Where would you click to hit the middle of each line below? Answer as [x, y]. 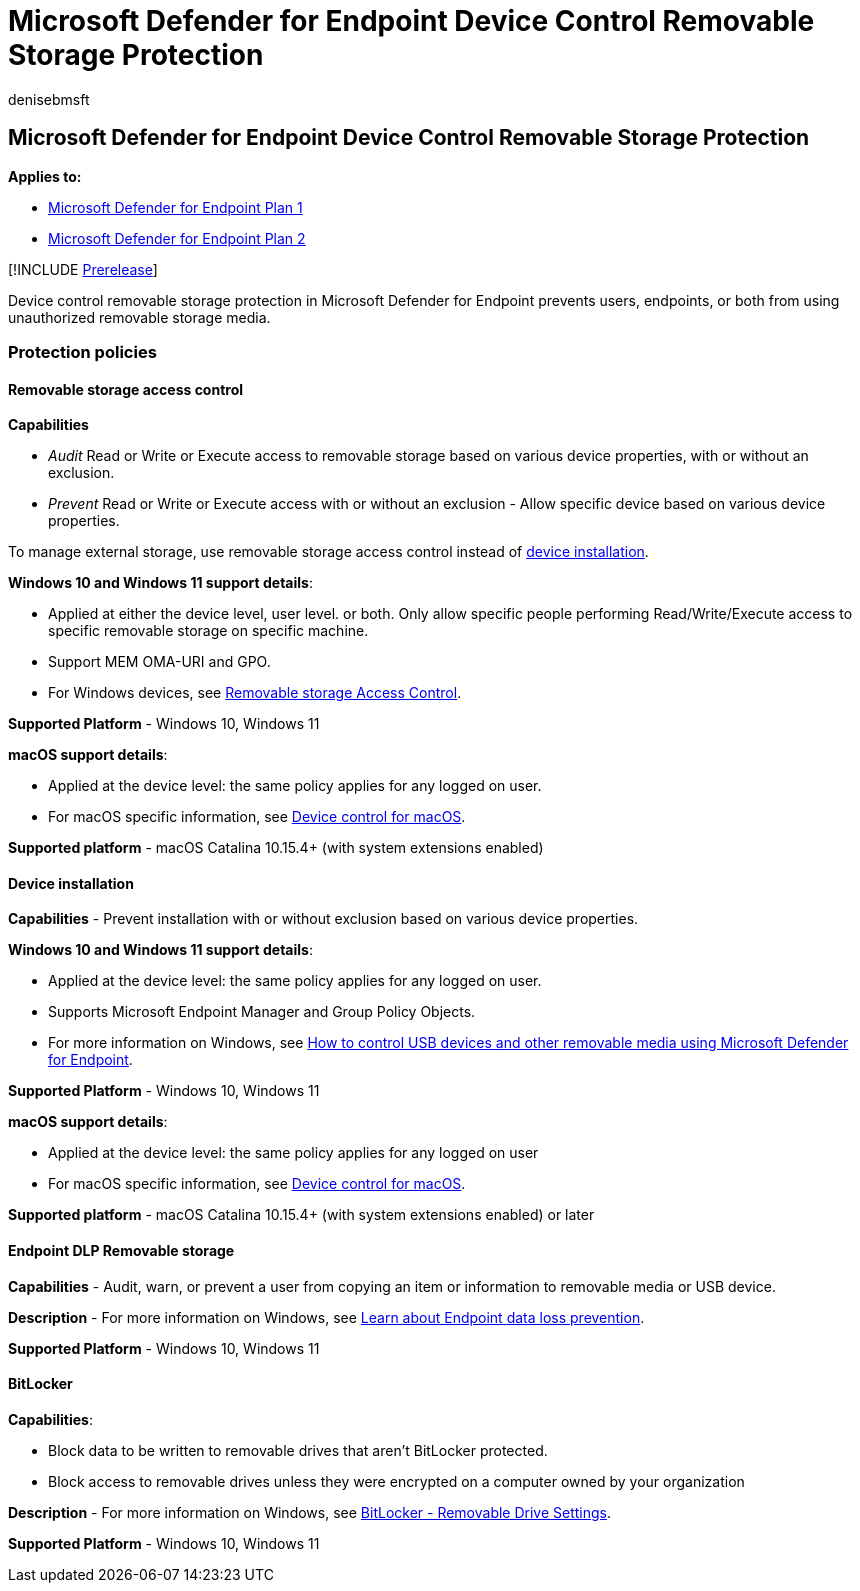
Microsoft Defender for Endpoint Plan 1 [175, 207]
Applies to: [45, 176]
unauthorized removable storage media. [139, 317]
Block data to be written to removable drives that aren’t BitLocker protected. [298, 1450]
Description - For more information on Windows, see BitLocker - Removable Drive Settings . [310, 1512]
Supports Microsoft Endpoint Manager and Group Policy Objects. [262, 1012]
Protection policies [82, 351]
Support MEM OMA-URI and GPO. [159, 662]
